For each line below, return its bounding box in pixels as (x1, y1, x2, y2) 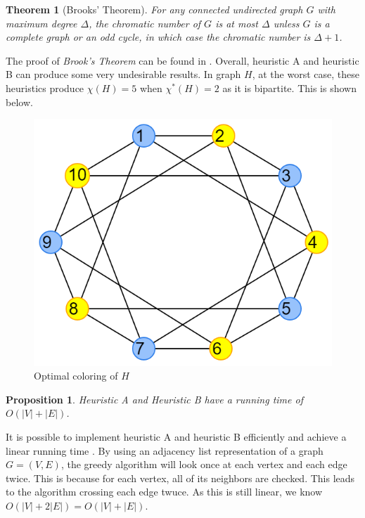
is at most (215, 15, 258, 30)
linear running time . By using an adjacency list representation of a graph (6, 443, 324, 458)
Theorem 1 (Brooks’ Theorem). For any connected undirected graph (6, 2, 303, 16)
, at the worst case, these (252, 67, 359, 82)
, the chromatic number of (89, 15, 201, 30)
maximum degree (6, 15, 77, 30)
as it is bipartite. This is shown (222, 80, 357, 95)
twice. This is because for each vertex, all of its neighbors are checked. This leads (6, 470, 355, 485)
